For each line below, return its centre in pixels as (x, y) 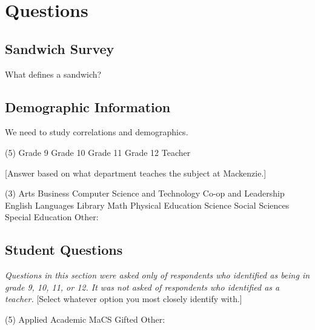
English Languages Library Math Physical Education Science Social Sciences (147, 205)
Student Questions (64, 250)
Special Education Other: (52, 217)
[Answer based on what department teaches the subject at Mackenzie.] (136, 173)
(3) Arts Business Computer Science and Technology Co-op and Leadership (145, 193)
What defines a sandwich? (53, 74)
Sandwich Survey (60, 48)
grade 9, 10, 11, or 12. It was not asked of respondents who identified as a (142, 287)
